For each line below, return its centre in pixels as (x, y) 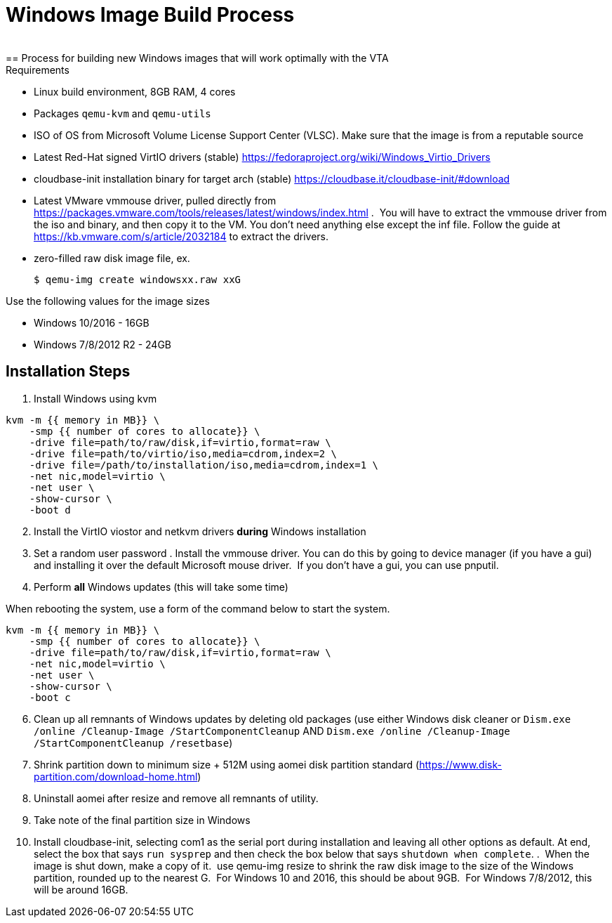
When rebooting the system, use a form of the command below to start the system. (198, 608)
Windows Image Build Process (150, 15)
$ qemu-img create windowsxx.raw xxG (138, 279)
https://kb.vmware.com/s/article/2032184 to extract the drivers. (181, 236)
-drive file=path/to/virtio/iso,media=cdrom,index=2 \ (183, 453)
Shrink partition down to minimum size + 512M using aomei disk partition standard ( (227, 764)
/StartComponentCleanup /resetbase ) (133, 742)
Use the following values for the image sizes (108, 301)
